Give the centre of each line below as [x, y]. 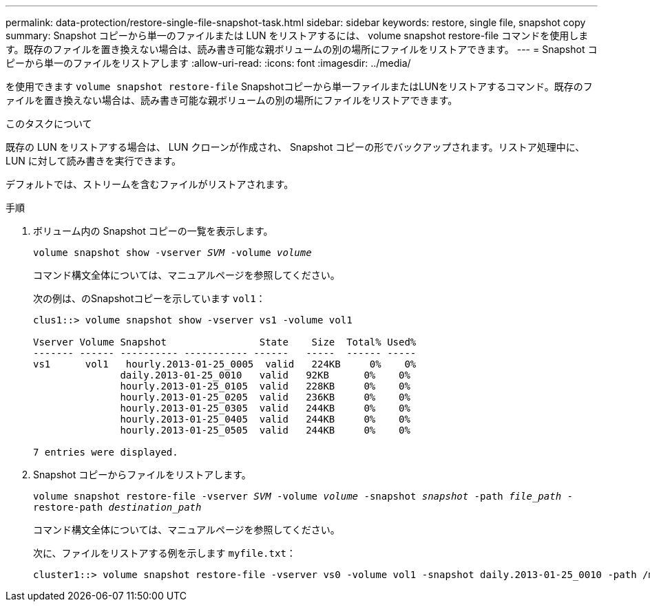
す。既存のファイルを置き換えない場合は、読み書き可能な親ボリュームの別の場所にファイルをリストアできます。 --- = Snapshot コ [302, 49]
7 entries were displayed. [106, 452]
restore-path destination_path [117, 507]
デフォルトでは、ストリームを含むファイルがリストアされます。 [150, 184]
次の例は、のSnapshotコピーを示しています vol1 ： [149, 298]
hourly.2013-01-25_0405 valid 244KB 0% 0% [265, 419]
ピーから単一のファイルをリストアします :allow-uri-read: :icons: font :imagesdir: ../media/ [208, 63]
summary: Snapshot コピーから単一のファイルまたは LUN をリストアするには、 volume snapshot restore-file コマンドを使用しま [297, 35]
